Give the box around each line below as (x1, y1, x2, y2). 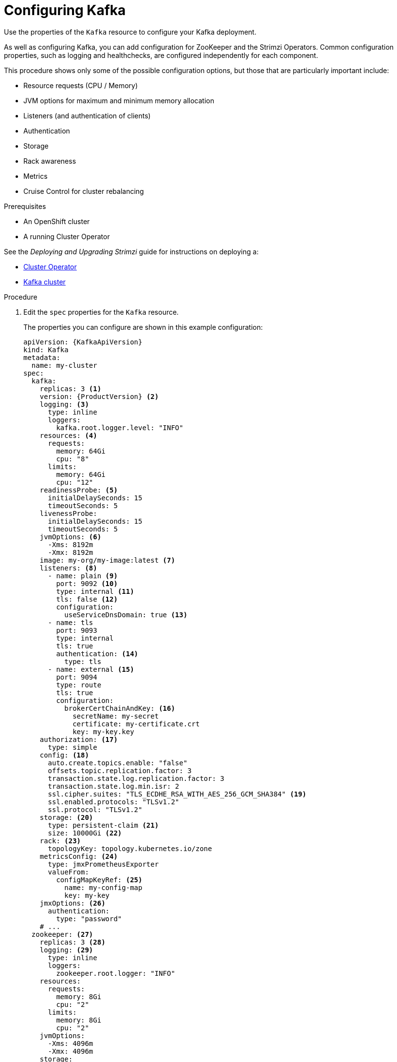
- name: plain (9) (48, 571, 118, 580)
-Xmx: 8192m (48, 548, 93, 556)
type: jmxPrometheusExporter (48, 860, 159, 868)
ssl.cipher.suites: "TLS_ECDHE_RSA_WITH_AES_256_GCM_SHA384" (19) (48, 790, 307, 798)
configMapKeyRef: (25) (56, 875, 143, 884)
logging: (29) (39, 946, 93, 954)
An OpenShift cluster (23, 217, 90, 226)
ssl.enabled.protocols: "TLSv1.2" (48, 797, 180, 806)
